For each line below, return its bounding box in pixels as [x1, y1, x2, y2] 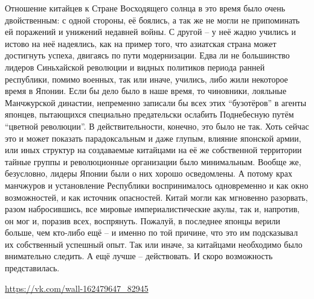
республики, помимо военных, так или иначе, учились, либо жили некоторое [5, 72, 288, 85]
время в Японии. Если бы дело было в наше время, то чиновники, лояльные [5, 84, 287, 97]
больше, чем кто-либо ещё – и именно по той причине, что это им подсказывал [5, 226, 298, 239]
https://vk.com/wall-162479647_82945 [5, 282, 149, 294]
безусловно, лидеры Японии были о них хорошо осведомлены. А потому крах [5, 167, 292, 180]
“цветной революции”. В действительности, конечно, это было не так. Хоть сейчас [5, 119, 309, 132]
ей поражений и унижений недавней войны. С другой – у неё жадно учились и [5, 25, 296, 38]
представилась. [5, 262, 60, 274]
